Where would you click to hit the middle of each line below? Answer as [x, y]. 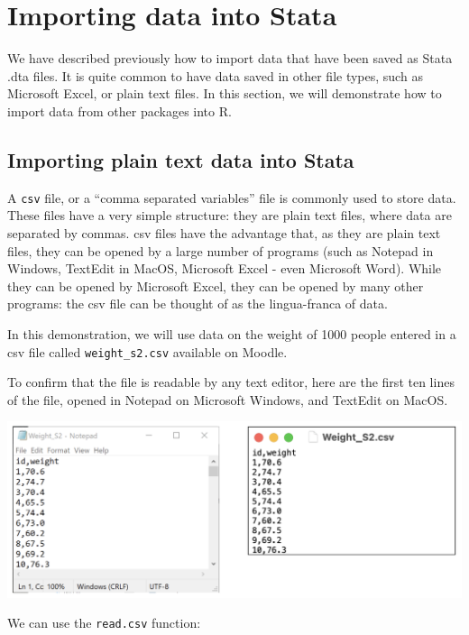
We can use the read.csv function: [104, 623]
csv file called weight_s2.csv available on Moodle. [147, 351]
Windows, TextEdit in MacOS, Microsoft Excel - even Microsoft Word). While [225, 268]
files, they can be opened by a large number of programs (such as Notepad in [221, 250]
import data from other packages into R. [120, 110]
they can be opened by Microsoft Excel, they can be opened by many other [216, 285]
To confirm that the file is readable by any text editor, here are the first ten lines [231, 382]
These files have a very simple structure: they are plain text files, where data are [230, 215]
